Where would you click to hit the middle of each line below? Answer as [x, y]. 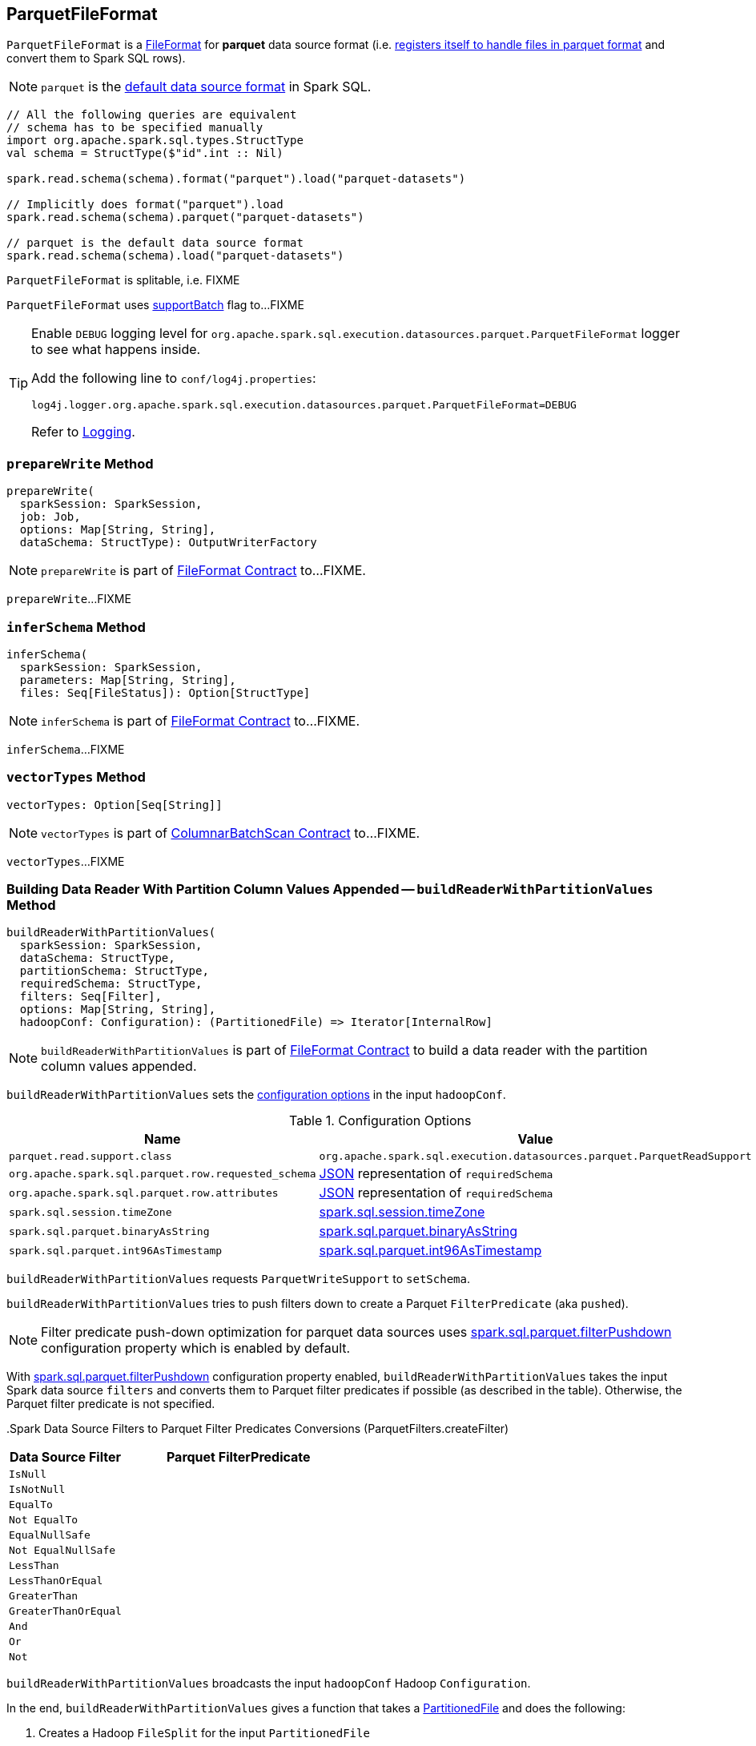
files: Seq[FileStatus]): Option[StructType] [165, 692]
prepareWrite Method [80, 463]
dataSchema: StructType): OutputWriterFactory [168, 543]
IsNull [28, 1474]
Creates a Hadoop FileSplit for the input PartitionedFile [204, 1733]
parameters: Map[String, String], [128, 680]
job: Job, [50, 517]
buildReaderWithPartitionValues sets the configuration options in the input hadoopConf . [256, 1095]
